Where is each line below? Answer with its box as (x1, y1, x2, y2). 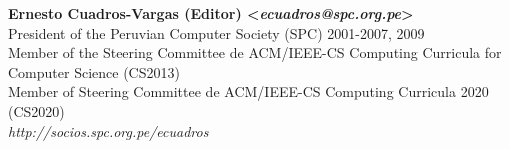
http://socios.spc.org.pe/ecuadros (8, 120, 209, 141)
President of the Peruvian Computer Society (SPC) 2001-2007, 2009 (8, 22, 425, 43)
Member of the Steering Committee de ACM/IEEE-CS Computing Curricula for (8, 42, 502, 63)
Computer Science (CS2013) (8, 61, 180, 82)
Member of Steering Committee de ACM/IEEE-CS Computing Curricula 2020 (8, 81, 489, 102)
